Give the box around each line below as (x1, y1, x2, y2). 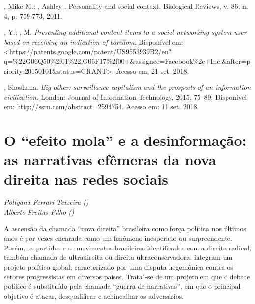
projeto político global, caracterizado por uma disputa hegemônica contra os (4, 262, 233, 272)
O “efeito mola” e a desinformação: (4, 130, 247, 150)
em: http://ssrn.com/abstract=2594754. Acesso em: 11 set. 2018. (4, 101, 199, 111)
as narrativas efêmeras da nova (4, 149, 217, 169)
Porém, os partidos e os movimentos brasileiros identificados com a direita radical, (4, 242, 251, 252)
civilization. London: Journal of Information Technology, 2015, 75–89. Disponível (4, 91, 247, 102)
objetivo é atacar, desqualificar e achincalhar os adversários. (4, 290, 184, 301)
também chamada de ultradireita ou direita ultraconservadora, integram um (4, 252, 233, 262)
